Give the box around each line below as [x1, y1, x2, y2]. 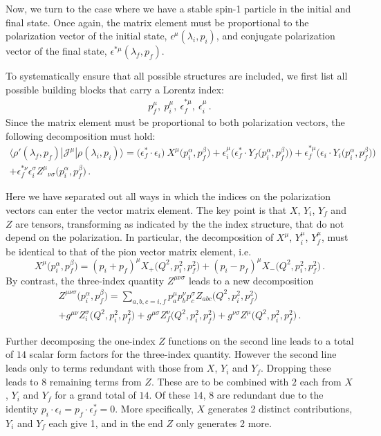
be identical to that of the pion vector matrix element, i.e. [6, 244, 252, 258]
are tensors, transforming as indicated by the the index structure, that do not [15, 216, 344, 230]
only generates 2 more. [176, 415, 272, 430]
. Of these [149, 388, 190, 402]
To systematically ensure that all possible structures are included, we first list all [6, 69, 348, 83]
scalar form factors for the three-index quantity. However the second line [29, 347, 337, 361]
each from [299, 374, 342, 388]
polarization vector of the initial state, [6, 28, 167, 43]
